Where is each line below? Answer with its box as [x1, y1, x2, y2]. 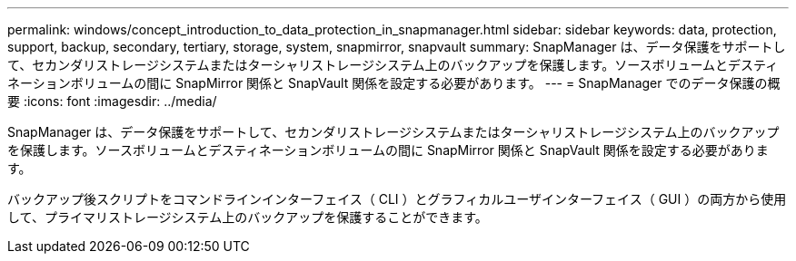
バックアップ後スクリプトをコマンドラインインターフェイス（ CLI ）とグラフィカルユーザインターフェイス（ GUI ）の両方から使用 [7, 191, 787, 207]
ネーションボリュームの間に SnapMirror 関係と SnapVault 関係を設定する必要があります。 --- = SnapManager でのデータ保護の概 [7, 75, 781, 91]
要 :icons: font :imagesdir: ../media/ [7, 93, 217, 109]
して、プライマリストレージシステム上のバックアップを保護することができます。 [7, 209, 488, 225]
